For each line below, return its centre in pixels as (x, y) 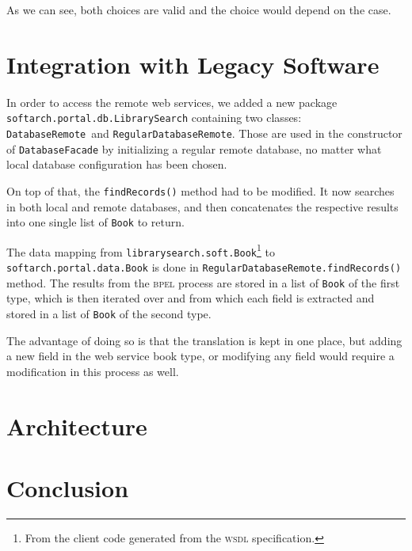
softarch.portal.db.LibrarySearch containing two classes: (154, 118)
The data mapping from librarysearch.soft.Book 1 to (141, 250)
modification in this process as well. (93, 371)
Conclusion (68, 488)
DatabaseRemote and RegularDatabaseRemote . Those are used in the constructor (204, 133)
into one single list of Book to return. (95, 222)
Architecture (77, 426)
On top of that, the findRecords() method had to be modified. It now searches (200, 190)
